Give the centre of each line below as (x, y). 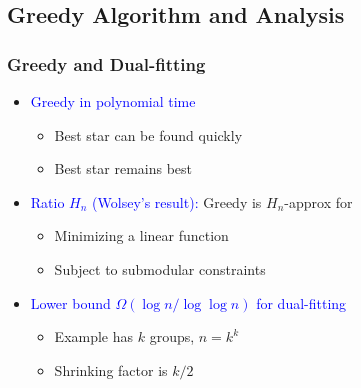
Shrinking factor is (111, 369)
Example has (94, 336)
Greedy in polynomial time (113, 101)
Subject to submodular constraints (160, 268)
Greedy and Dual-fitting (106, 63)
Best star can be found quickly (148, 134)
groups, (172, 336)
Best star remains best (123, 168)
